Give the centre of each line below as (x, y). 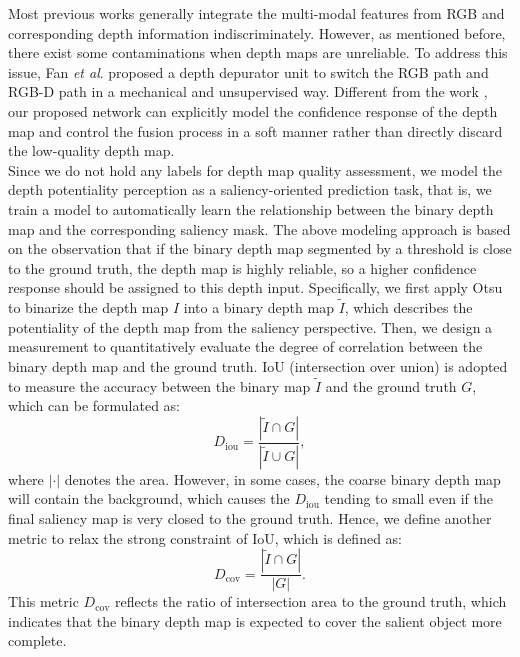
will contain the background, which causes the (149, 498)
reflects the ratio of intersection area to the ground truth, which (311, 601)
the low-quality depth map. (91, 150)
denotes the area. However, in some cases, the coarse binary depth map (282, 478)
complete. (37, 640)
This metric (43, 601)
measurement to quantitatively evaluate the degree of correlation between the (245, 346)
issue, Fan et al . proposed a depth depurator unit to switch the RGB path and (248, 71)
